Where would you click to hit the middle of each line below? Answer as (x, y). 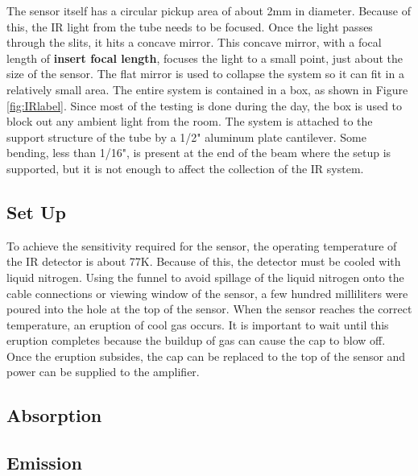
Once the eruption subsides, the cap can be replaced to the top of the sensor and (206, 356)
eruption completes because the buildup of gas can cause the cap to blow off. (196, 340)
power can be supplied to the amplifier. (103, 372)
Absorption (54, 415)
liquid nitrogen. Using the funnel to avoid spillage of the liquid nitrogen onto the (205, 277)
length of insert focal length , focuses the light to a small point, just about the (205, 58)
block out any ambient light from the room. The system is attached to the (190, 121)
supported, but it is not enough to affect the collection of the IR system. (185, 168)
